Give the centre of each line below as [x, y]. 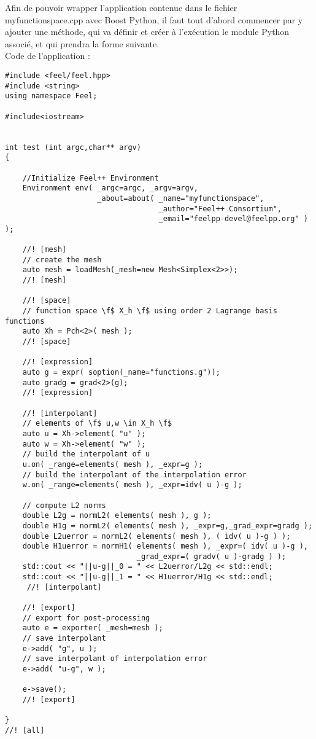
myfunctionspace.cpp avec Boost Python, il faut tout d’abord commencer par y [154, 19]
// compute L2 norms [64, 505]
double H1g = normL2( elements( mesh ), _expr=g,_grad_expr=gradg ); [168, 526]
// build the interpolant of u [86, 454]
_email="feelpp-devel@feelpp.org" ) [233, 219]
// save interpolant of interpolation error [115, 659]
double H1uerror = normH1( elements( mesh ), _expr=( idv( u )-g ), [165, 546]
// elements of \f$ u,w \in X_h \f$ [97, 424]
